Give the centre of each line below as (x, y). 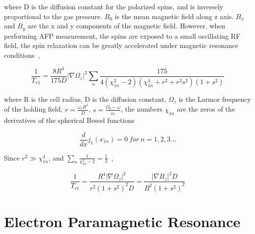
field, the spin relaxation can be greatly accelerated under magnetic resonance (121, 45)
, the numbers (142, 109)
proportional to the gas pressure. (53, 16)
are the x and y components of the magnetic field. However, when (127, 26)
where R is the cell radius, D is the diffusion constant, (85, 99)
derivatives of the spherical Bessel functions (69, 120)
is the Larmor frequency (215, 99)
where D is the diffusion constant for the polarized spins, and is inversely (114, 6)
